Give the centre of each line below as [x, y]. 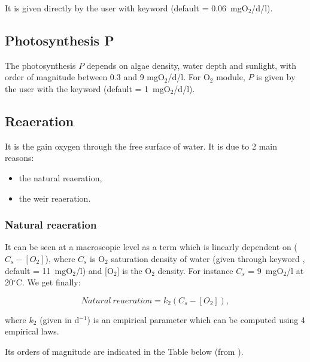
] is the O [134, 270]
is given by [276, 77]
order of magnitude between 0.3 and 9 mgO [85, 77]
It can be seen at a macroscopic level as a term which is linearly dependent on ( [151, 247]
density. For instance [195, 270]
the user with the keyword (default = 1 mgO [88, 88]
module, [231, 77]
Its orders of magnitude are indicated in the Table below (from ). [124, 351]
